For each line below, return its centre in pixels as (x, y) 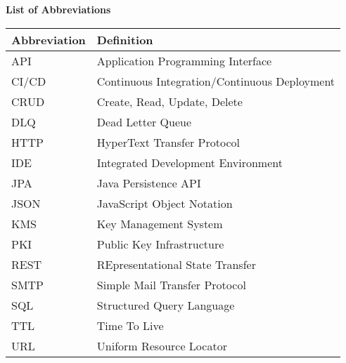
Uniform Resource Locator (162, 345)
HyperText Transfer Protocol (168, 142)
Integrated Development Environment (190, 162)
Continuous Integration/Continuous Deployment (216, 81)
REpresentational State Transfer (176, 264)
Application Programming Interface (184, 60)
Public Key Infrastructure (160, 244)
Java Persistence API (149, 183)
